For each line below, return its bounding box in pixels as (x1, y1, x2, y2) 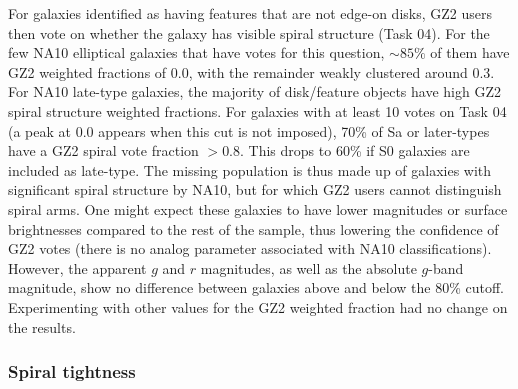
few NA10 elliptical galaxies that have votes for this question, (8, 42, 385, 63)
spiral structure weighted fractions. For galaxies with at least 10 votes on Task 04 (8, 100, 507, 121)
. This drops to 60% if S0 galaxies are (240, 140, 470, 161)
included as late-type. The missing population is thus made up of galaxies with (8, 159, 492, 180)
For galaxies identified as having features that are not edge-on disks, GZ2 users (8, 3, 492, 23)
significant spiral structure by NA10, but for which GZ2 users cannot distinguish (8, 179, 502, 200)
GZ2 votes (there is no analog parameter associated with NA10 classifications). (8, 238, 492, 259)
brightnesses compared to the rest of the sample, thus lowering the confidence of (8, 218, 499, 239)
